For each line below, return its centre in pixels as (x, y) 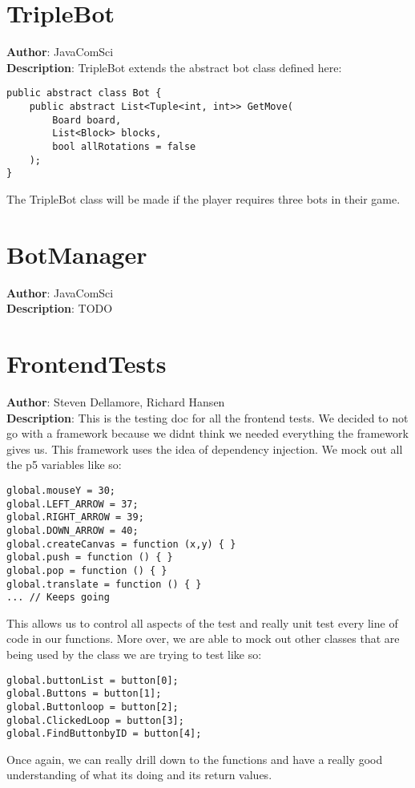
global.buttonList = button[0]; (93, 680)
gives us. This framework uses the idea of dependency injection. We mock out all (205, 449)
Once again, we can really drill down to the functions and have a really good (195, 759)
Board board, (87, 120)
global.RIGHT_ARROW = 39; (75, 517)
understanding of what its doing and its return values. (139, 775)
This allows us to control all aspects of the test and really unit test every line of (202, 622)
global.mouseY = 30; (61, 490)
